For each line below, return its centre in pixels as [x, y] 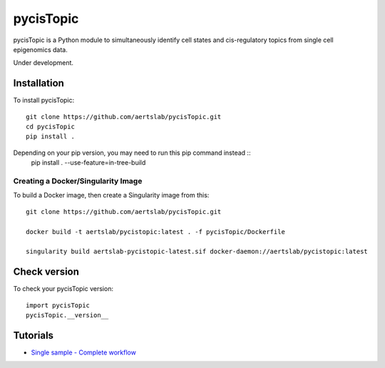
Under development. [43, 63]
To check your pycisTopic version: [63, 289]
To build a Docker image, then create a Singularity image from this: [111, 195]
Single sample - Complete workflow [84, 352]
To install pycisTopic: [44, 101]
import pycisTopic [58, 305]
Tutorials [33, 335]
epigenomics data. [40, 49]
